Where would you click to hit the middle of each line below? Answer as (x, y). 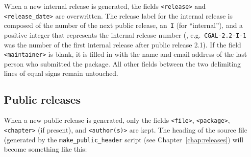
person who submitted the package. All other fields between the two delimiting (122, 63)
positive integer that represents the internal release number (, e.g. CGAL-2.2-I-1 (125, 34)
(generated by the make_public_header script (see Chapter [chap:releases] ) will (124, 139)
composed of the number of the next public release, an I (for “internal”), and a (124, 25)
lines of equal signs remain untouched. (61, 73)
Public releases (42, 100)
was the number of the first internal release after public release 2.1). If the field (123, 44)
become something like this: (46, 149)
